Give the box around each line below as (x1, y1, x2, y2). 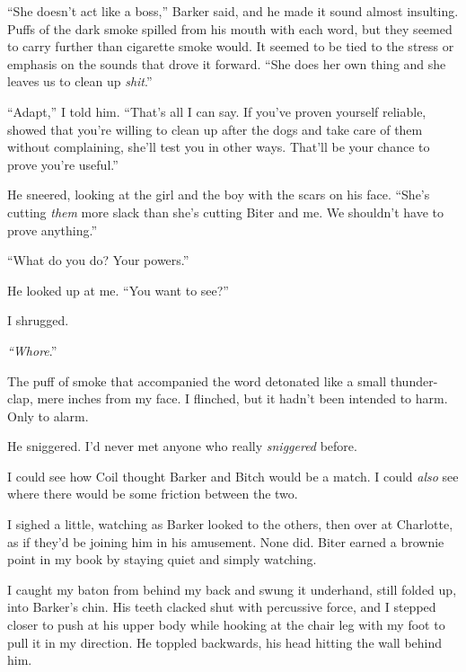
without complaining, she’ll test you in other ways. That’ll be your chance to (7, 137, 430, 156)
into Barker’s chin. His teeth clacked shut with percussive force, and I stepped (7, 597, 436, 616)
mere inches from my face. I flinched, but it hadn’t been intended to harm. (37, 389, 448, 408)
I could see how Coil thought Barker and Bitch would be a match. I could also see (7, 466, 459, 485)
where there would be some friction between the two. (7, 484, 298, 503)
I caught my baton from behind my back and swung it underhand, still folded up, (7, 579, 457, 598)
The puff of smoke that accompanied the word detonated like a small (7, 371, 387, 390)
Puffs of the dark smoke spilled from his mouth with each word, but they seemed (7, 19, 453, 38)
